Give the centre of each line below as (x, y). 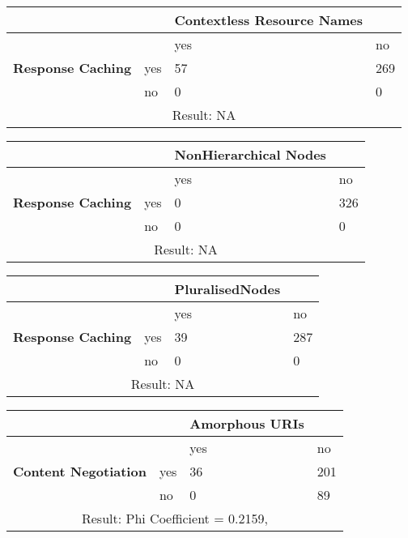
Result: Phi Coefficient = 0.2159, (174, 518)
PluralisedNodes (227, 289)
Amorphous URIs (247, 423)
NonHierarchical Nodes (250, 154)
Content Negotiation (80, 471)
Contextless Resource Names (269, 20)
